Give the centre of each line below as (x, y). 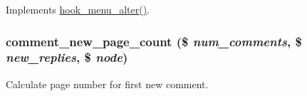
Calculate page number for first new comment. (107, 84)
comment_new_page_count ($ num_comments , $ (154, 41)
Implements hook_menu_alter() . (78, 9)
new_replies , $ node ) (67, 57)
